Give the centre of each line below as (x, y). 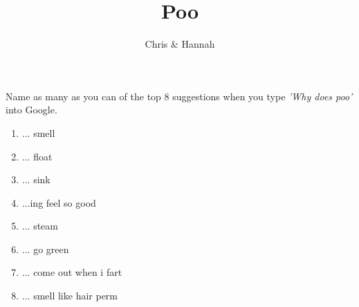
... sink (36, 179)
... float (37, 156)
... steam (40, 226)
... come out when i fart (72, 272)
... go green (45, 249)
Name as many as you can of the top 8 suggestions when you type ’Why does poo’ (179, 96)
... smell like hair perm (70, 296)
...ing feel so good (59, 202)
